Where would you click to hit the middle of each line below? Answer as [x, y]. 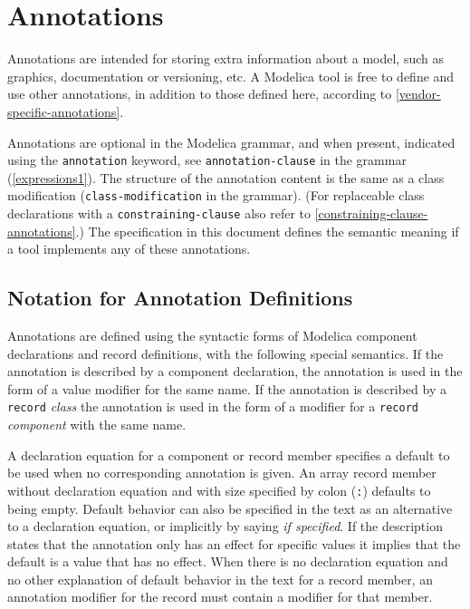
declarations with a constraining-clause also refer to [159, 213]
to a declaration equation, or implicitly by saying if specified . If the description [225, 526]
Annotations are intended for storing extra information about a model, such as [225, 58]
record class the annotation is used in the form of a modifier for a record [213, 406]
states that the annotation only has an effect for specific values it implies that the [234, 543]
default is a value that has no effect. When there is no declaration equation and [228, 561]
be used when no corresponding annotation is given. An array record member [222, 473]
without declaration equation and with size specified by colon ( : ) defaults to [219, 490]
